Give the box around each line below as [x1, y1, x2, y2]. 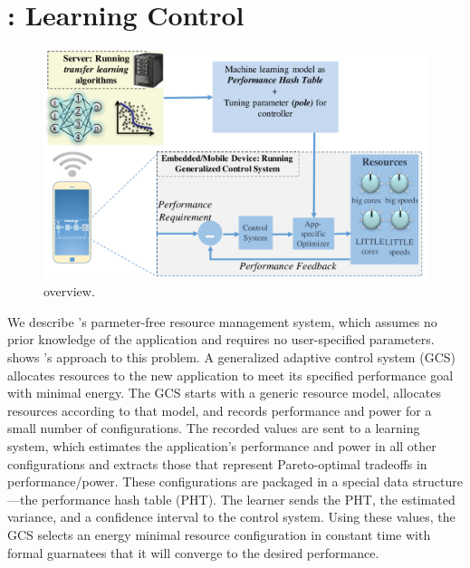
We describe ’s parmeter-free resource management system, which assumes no [7, 312, 437, 331]
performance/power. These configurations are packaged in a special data [7, 472, 408, 491]
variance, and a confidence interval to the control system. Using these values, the [7, 507, 456, 526]
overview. [43, 282, 95, 301]
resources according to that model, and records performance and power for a [7, 400, 432, 419]
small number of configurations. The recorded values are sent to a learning [7, 419, 420, 438]
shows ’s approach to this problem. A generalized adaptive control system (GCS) [7, 348, 456, 367]
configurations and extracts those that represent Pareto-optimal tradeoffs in [7, 454, 427, 473]
